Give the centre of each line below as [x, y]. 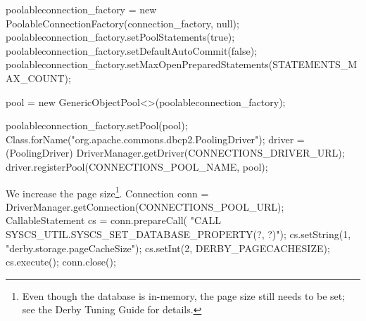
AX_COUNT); [38, 78]
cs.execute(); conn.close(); [61, 262]
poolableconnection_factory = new [81, 9]
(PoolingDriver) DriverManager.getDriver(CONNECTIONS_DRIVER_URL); [175, 153]
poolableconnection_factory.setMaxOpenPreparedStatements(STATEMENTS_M [182, 64]
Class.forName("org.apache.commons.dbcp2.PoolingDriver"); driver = [155, 139]
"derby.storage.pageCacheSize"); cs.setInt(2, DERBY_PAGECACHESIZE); [168, 248]
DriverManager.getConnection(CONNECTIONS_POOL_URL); [145, 206]
